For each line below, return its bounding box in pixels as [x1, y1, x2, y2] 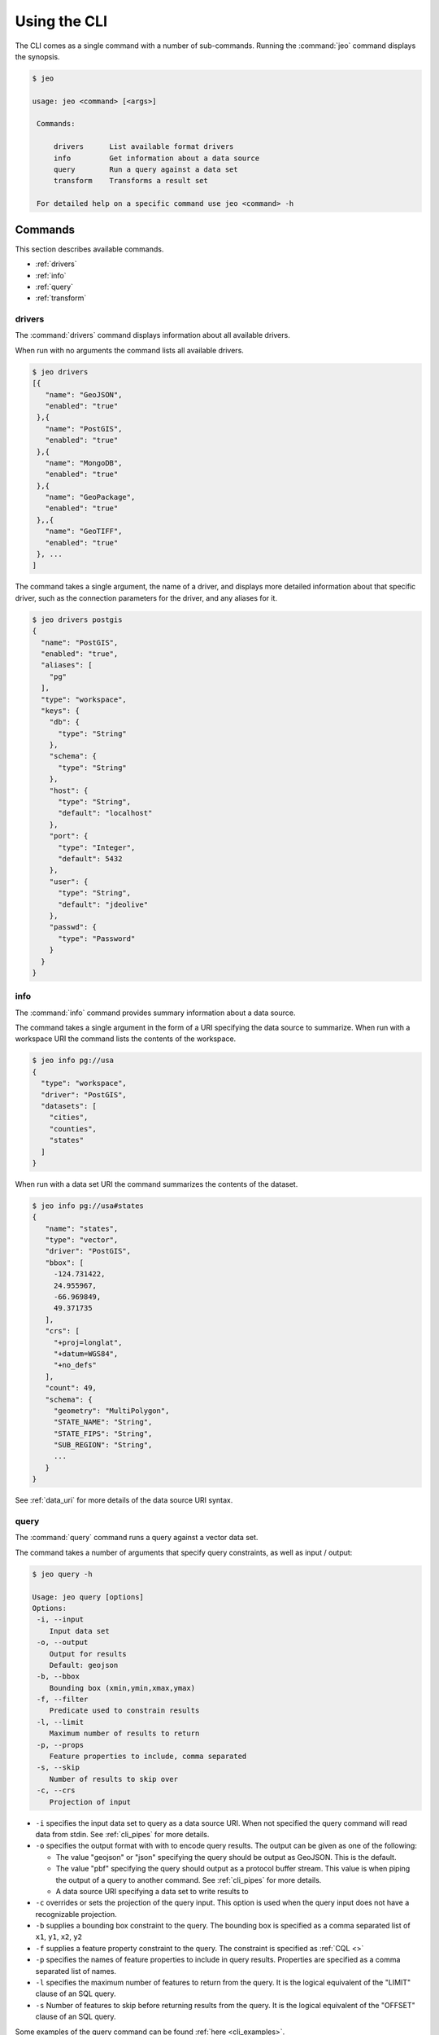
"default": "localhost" [58, 808, 153, 818]
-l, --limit [37, 1718, 85, 1726]
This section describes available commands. [15, 244, 164, 254]
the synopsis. [15, 51, 60, 61]
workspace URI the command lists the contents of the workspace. [15, 1034, 237, 1044]
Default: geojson [49, 1661, 119, 1670]
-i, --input [37, 1615, 85, 1624]
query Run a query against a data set [53, 165, 239, 174]
